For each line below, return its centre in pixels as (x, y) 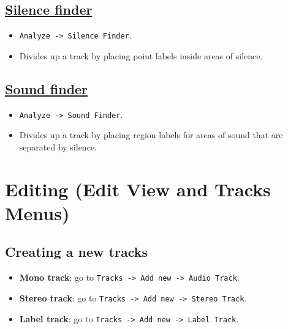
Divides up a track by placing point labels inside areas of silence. (141, 55)
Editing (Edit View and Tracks (138, 189)
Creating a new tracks (77, 252)
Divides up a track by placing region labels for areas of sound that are (151, 135)
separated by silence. (58, 146)
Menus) (37, 213)
